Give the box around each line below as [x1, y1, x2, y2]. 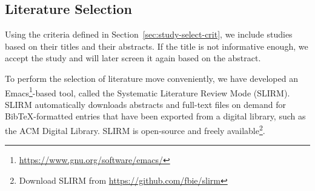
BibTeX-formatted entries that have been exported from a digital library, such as [5, 110, 306, 122]
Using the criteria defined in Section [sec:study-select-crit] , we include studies [5, 28, 293, 41]
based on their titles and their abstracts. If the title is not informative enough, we [5, 39, 308, 52]
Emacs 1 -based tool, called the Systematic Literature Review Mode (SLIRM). [5, 84, 290, 99]
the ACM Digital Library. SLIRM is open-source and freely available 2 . [5, 122, 265, 136]
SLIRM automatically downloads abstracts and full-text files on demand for [5, 98, 286, 110]
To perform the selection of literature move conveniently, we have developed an [5, 72, 298, 84]
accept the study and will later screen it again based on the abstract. [5, 52, 261, 64]
